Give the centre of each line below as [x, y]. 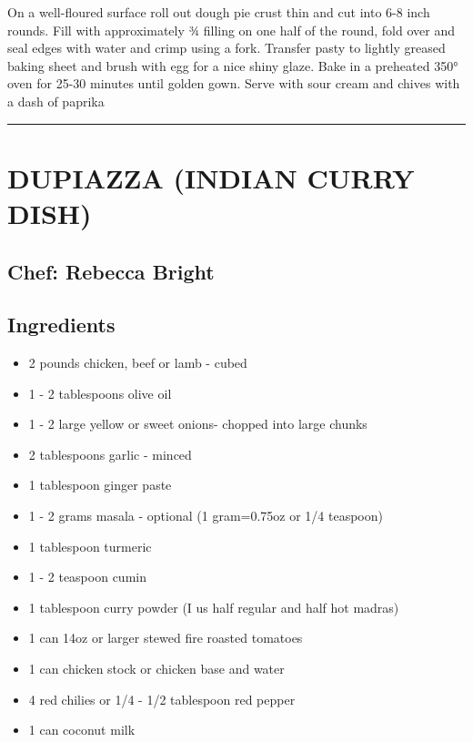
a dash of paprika [56, 101]
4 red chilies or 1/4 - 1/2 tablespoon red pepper [162, 699]
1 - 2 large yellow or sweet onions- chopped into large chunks [198, 424]
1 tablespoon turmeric [90, 546]
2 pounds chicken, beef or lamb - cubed [138, 363]
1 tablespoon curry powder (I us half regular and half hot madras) [214, 607]
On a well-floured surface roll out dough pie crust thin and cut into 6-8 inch [219, 12]
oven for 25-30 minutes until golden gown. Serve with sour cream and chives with [234, 83]
